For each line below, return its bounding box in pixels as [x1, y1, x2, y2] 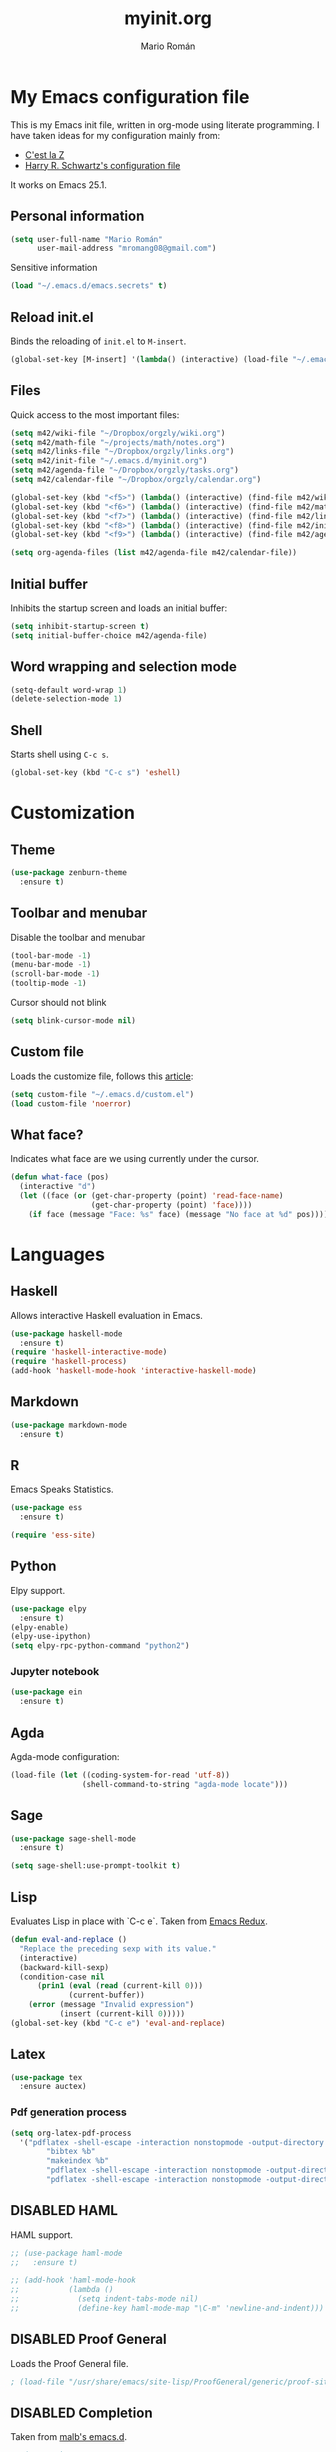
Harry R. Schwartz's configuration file [24, 159, 181, 171]
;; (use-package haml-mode [10, 2248, 123, 2258]
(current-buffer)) [68, 1990, 145, 2001]
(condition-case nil [19, 1972, 105, 1982]
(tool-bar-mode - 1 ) [10, 950, 92, 961]
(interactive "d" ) [19, 1182, 97, 1192]
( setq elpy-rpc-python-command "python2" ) [10, 1641, 190, 1651]
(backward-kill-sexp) [19, 1962, 110, 1972]
